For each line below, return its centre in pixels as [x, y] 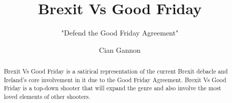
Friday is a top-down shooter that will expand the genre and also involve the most [112, 88]
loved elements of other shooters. [47, 97]
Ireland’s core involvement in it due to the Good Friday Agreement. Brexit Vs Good [115, 79]
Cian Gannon [120, 49]
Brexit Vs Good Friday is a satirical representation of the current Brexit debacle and [116, 71]
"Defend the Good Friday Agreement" [120, 33]
